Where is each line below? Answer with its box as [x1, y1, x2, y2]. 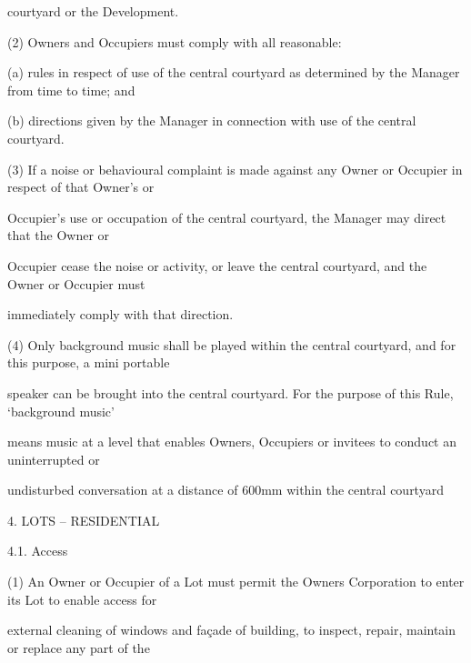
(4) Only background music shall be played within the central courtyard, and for [7, 335, 456, 354]
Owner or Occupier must [7, 274, 145, 293]
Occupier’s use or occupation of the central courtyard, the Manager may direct [7, 207, 446, 226]
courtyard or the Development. [7, 2, 179, 20]
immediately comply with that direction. [7, 305, 234, 324]
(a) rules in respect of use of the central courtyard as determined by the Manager [7, 63, 460, 82]
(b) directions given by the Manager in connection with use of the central [7, 111, 416, 130]
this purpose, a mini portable [7, 353, 170, 372]
